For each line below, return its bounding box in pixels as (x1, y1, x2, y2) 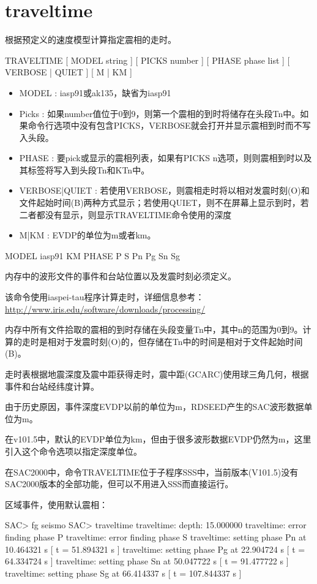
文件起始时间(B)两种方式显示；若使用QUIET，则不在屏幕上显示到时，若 (19, 196, 309, 209)
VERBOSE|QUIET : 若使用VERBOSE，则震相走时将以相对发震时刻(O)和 (19, 184, 310, 197)
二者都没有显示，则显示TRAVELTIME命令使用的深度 (19, 208, 232, 221)
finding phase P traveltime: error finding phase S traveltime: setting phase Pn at (5, 530, 307, 543)
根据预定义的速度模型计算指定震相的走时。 (5, 33, 176, 46)
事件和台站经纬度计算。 (5, 379, 99, 392)
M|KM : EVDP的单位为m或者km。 (19, 229, 156, 241)
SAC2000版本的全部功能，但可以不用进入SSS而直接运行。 (5, 477, 234, 490)
